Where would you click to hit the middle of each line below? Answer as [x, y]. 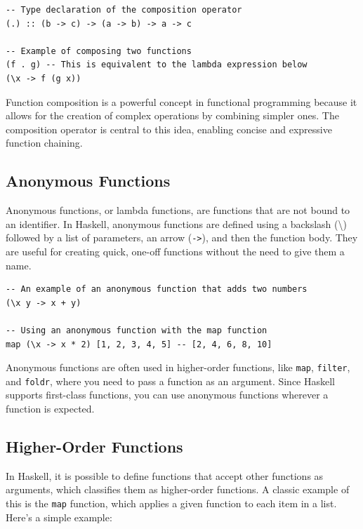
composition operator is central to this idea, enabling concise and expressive [169, 129]
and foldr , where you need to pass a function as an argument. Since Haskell [171, 381]
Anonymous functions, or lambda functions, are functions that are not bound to [178, 210]
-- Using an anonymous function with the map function [137, 330]
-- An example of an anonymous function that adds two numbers [157, 289]
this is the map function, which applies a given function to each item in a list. [171, 503]
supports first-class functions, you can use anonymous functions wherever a [167, 395]
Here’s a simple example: [59, 517]
